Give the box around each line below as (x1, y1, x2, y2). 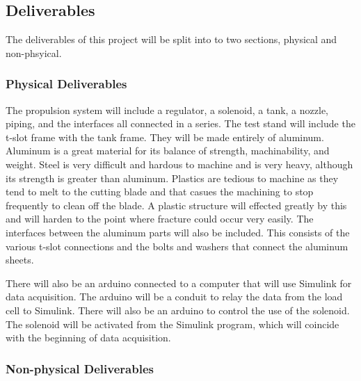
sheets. (6, 252, 34, 267)
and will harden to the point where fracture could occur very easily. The (6, 211, 314, 226)
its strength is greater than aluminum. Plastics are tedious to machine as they (6, 170, 339, 185)
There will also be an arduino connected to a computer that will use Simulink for (6, 275, 352, 290)
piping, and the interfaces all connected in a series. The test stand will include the (6, 116, 355, 131)
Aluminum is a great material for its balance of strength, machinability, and (6, 143, 330, 158)
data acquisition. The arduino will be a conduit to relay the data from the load (6, 289, 343, 304)
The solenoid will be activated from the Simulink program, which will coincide (6, 316, 339, 331)
